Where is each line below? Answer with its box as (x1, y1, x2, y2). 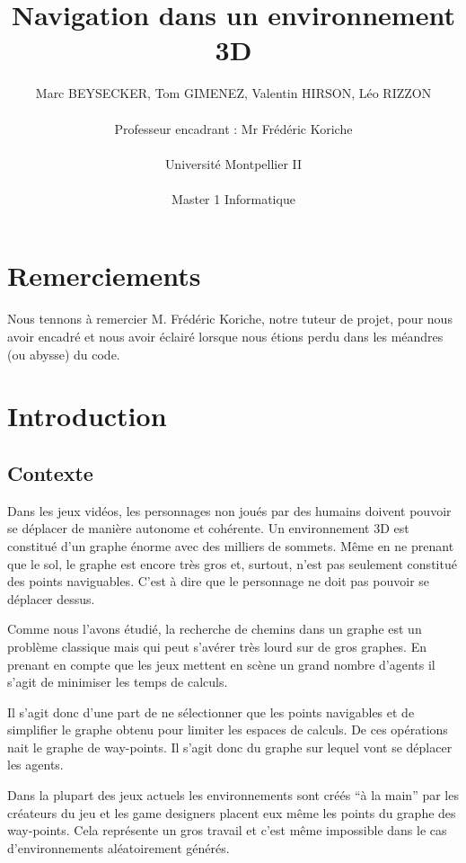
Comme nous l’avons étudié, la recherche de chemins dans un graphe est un (7, 619, 422, 638)
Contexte (7, 458, 93, 486)
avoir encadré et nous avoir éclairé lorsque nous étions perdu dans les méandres (7, 327, 444, 345)
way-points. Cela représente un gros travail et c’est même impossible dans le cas (7, 821, 447, 840)
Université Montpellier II (164, 154, 303, 173)
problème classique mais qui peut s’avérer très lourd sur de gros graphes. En (7, 636, 426, 655)
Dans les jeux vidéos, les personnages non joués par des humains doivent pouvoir (7, 501, 452, 520)
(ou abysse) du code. (7, 344, 120, 363)
